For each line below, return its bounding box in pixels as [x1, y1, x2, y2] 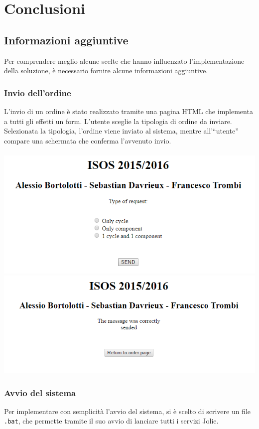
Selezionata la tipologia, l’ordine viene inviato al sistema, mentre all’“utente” [4, 126, 239, 136]
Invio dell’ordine [4, 86, 71, 99]
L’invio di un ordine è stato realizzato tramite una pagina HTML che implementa [4, 106, 253, 116]
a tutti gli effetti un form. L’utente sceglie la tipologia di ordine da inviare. [4, 116, 232, 126]
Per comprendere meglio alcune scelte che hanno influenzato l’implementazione [4, 55, 245, 66]
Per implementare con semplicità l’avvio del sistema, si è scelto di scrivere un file [4, 406, 251, 416]
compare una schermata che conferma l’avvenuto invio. [4, 135, 171, 145]
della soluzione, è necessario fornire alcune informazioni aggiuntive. [4, 65, 208, 76]
